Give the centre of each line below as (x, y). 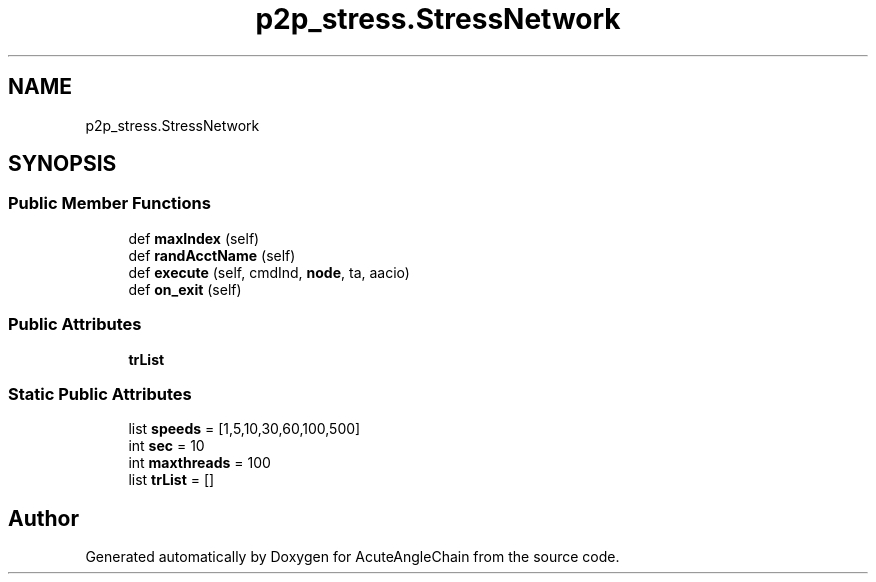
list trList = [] (171, 480)
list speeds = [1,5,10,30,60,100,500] (244, 429)
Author (43, 518)
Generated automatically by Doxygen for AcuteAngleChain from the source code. (352, 557)
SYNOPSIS (62, 164)
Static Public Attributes (100, 393)
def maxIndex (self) (194, 238)
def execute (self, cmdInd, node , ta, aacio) (269, 272)
